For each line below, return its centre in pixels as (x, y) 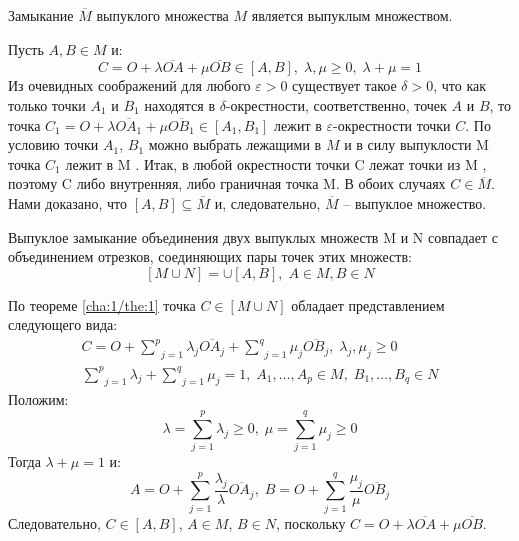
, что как (460, 85)
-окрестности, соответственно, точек (336, 105)
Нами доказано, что (68, 202)
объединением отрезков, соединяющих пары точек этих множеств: (210, 256)
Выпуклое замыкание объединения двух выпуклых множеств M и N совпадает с (253, 236)
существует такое (344, 85)
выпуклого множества (162, 15)
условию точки (53, 144)
